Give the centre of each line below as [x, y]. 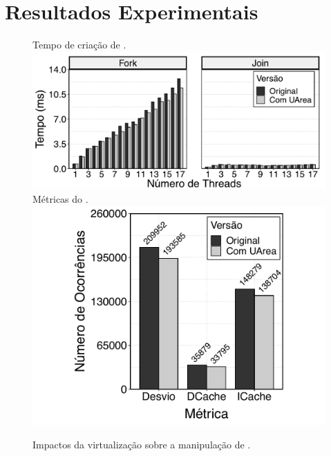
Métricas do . [60, 199]
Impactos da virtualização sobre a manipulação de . [142, 444]
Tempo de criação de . [79, 45]
